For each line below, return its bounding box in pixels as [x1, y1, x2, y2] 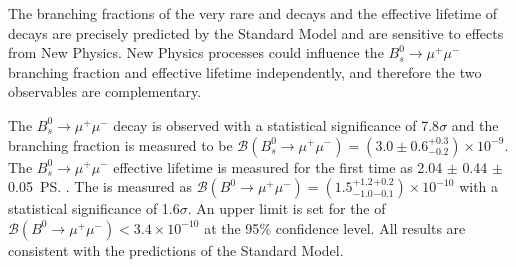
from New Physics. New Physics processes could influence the [8, 42, 384, 63]
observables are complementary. [8, 81, 202, 102]
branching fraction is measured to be [8, 134, 233, 155]
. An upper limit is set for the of [187, 198, 386, 219]
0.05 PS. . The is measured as [8, 176, 193, 197]
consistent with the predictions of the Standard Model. [8, 239, 344, 260]
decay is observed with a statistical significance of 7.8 [113, 114, 440, 135]
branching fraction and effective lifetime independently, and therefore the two [8, 61, 482, 82]
